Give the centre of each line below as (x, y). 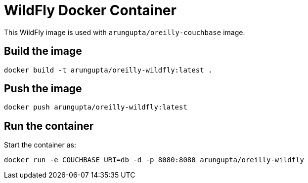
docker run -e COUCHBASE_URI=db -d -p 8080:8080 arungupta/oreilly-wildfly (154, 160)
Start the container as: (40, 145)
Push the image (43, 89)
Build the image (43, 51)
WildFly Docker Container (90, 10)
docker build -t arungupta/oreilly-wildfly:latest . (108, 70)
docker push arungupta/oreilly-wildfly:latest (96, 107)
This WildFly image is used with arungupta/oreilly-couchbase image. (125, 32)
